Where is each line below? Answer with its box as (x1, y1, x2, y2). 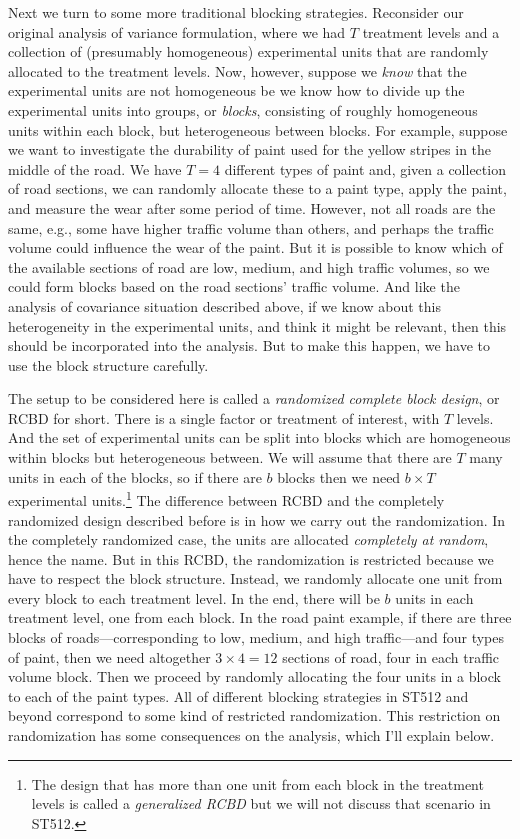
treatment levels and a (362, 21, 500, 42)
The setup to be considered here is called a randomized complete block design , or (8, 388, 500, 409)
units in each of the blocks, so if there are (8, 466, 262, 487)
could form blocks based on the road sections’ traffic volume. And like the (8, 276, 460, 297)
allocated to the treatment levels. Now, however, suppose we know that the (8, 60, 467, 81)
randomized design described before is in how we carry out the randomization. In (8, 509, 506, 530)
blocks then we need (277, 466, 401, 487)
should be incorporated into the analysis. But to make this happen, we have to (8, 335, 491, 356)
